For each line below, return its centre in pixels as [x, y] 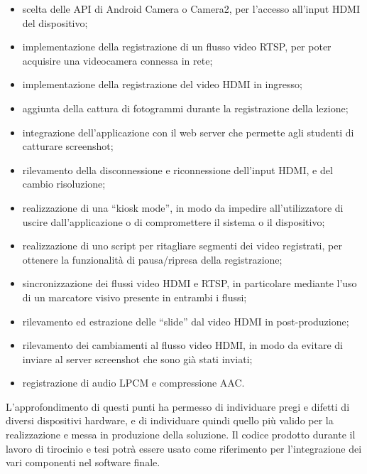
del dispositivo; [55, 22]
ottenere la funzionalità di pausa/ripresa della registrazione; [152, 259]
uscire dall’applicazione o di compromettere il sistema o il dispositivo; [174, 221]
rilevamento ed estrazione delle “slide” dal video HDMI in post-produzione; [186, 321]
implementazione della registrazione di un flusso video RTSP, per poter [177, 47]
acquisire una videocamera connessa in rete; [117, 60]
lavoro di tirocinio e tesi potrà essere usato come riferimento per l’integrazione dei [184, 448]
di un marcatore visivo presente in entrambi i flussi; [135, 297]
